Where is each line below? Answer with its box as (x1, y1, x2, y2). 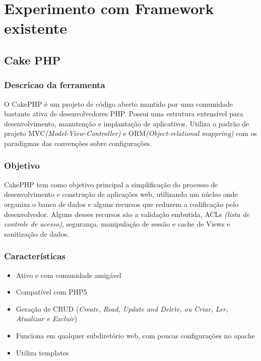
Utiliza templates (16, 347, 69, 357)
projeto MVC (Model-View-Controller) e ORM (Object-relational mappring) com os (4, 128, 257, 138)
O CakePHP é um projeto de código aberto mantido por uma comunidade (4, 98, 233, 109)
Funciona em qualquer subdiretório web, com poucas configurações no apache (16, 330, 255, 340)
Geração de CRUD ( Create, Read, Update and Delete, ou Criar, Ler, (16, 303, 228, 314)
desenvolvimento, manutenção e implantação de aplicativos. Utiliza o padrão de (4, 118, 249, 128)
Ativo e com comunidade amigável (16, 269, 121, 280)
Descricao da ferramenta (4, 79, 105, 91)
